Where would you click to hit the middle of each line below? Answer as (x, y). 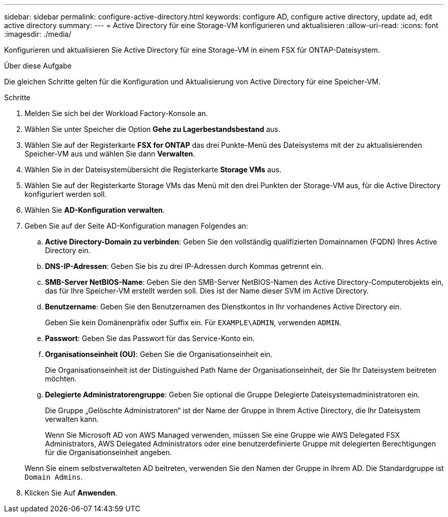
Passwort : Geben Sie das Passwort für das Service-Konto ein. (150, 338)
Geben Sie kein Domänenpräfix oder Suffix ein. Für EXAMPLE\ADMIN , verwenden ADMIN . (193, 322)
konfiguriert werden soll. (66, 194)
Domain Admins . (54, 477)
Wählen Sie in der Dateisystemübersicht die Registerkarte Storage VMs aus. (153, 170)
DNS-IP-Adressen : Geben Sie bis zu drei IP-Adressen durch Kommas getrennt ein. (184, 266)
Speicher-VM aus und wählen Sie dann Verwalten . (110, 154)
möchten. (61, 379)
